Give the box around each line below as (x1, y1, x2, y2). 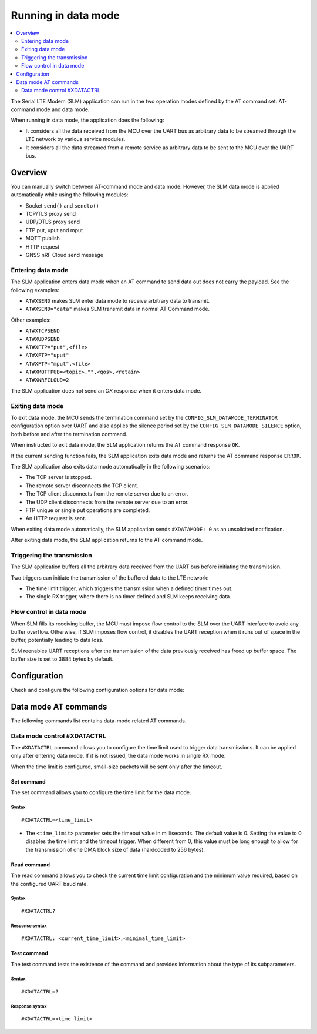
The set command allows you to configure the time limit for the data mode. (11, 789, 191, 796)
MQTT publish (25, 235, 60, 242)
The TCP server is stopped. (25, 474, 92, 481)
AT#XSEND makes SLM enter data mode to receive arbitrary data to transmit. (25, 297, 210, 304)
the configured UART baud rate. (11, 880, 88, 887)
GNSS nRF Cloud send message (25, 252, 104, 259)
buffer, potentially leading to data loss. (11, 637, 104, 644)
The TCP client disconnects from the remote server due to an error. (25, 490, 188, 497)
